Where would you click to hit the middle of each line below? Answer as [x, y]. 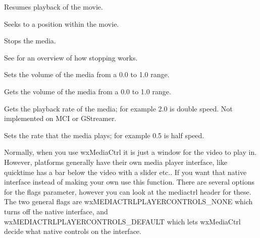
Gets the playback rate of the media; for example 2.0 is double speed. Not [118, 108]
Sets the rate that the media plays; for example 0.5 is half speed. [104, 135]
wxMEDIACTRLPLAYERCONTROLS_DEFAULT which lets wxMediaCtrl [122, 221]
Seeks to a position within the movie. [62, 23]
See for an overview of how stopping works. [71, 57]
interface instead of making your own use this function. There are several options [129, 182]
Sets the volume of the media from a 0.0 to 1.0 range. [87, 74]
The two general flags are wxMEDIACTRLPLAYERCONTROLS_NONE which [128, 201]
